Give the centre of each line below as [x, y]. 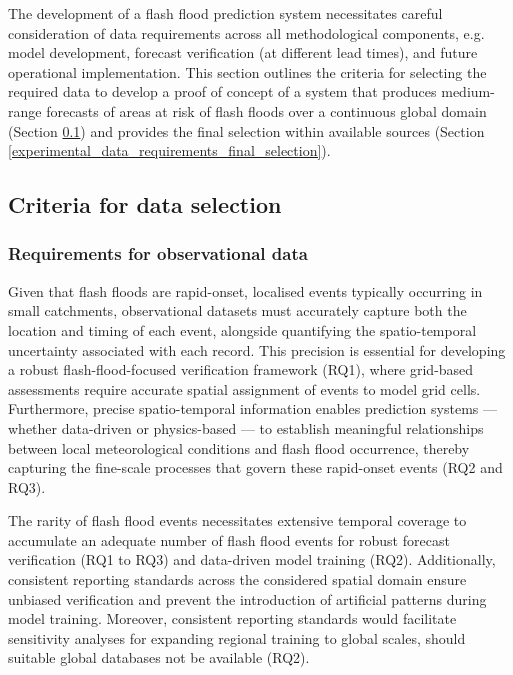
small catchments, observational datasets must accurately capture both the [237, 310]
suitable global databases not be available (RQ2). [159, 657]
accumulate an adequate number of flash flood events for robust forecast [229, 539]
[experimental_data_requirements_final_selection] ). [169, 150]
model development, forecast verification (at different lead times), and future [243, 52]
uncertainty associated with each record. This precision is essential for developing [257, 349]
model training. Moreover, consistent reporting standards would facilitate [232, 618]
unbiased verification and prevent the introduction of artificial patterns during [247, 598]
